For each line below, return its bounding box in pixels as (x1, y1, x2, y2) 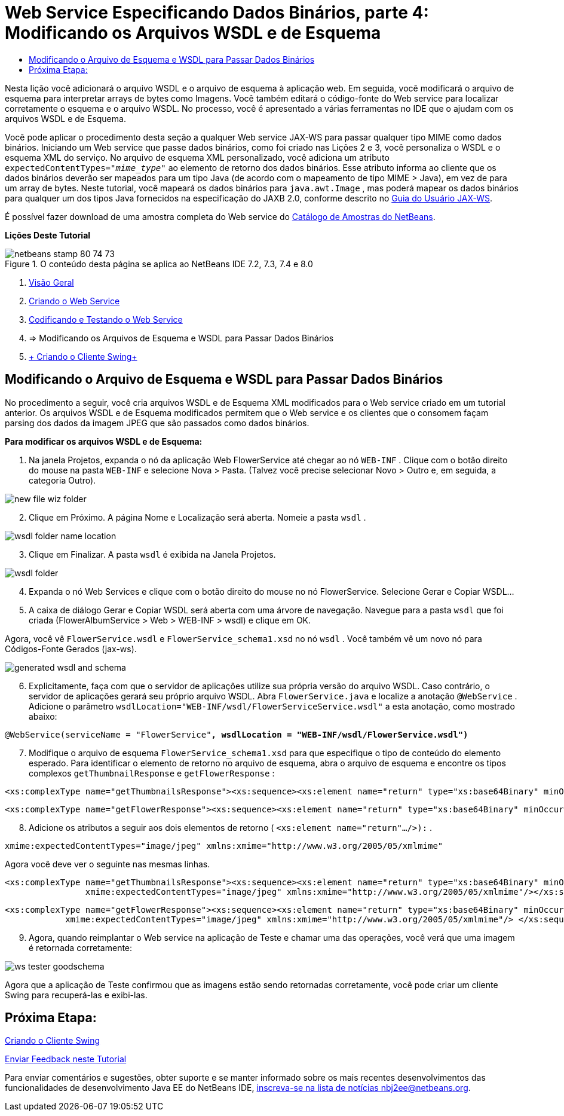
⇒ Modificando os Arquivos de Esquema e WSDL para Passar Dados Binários (29, 332, 334, 343)
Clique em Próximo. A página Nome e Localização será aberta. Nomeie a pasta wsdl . (29, 512, 366, 522)
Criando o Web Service (29, 295, 120, 306)
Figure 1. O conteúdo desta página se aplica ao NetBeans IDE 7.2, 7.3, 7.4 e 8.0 (5, 258, 313, 269)
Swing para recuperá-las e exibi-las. (5, 989, 148, 1000)
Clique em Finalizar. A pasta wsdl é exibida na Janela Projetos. (29, 549, 276, 559)
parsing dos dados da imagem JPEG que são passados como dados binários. (5, 417, 309, 428)
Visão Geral (29, 277, 74, 288)
